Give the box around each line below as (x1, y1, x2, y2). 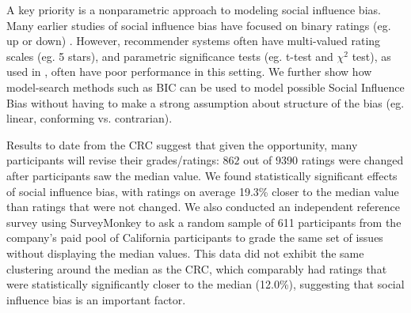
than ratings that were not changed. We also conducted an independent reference (6, 198, 400, 215)
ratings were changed (301, 152, 404, 168)
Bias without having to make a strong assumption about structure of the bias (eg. (6, 94, 405, 111)
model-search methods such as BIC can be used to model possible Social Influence (6, 78, 405, 95)
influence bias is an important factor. (6, 291, 186, 307)
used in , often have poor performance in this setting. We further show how (6, 63, 372, 80)
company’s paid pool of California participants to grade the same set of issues (6, 229, 383, 246)
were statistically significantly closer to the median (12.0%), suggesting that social (6, 276, 405, 292)
